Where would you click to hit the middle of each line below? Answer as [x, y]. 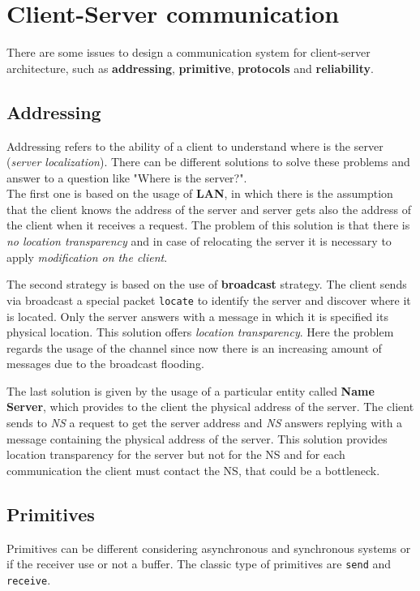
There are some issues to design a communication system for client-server [189, 52]
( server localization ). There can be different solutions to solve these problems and [208, 162]
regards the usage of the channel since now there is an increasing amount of [194, 347]
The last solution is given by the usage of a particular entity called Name [191, 390]
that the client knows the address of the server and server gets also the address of [209, 209]
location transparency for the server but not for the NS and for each [176, 454]
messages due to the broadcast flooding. [105, 364]
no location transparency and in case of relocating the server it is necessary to [199, 241]
